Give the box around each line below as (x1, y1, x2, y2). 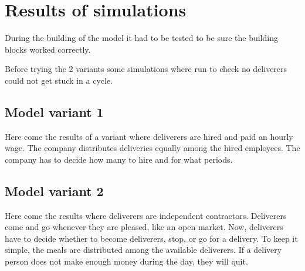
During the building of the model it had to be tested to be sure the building (5, 32, 278, 44)
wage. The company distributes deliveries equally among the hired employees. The (5, 142, 300, 154)
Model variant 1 (5, 102, 104, 121)
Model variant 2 (5, 181, 104, 200)
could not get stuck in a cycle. (5, 74, 113, 86)
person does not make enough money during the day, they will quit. (5, 255, 248, 267)
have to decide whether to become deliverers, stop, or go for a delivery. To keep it (5, 232, 298, 244)
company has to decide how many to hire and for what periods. (5, 153, 233, 165)
